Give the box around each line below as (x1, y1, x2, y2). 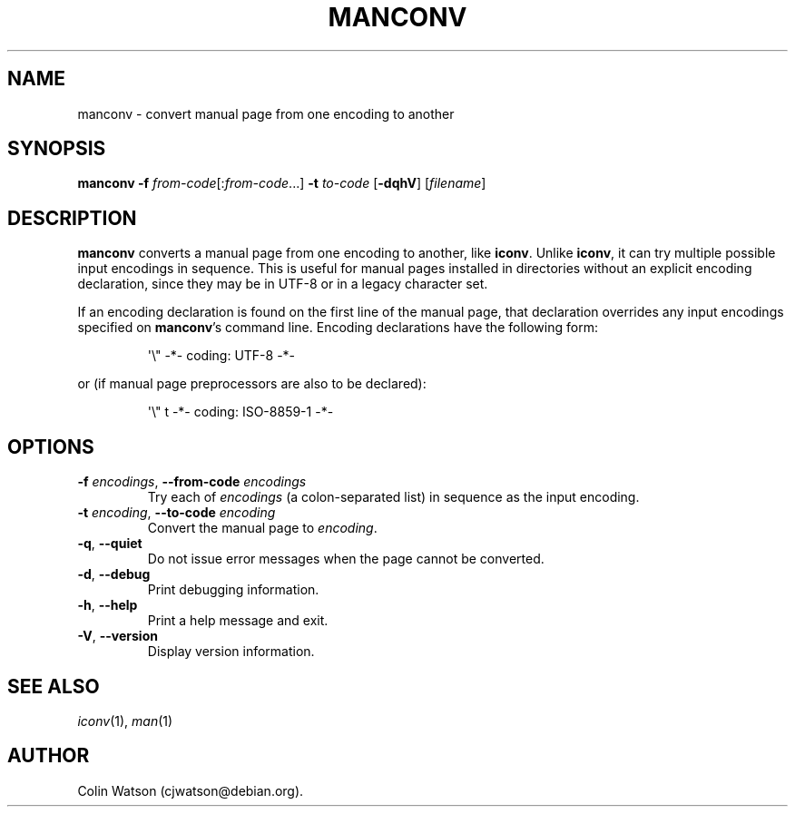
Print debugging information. (147, 582, 319, 598)
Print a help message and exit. (147, 613, 329, 629)
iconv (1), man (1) (77, 712, 173, 729)
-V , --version (77, 628, 158, 644)
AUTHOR (7, 744, 90, 768)
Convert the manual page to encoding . (147, 520, 378, 536)
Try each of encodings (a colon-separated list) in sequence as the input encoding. (147, 489, 640, 505)
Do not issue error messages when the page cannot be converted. (147, 551, 545, 567)
